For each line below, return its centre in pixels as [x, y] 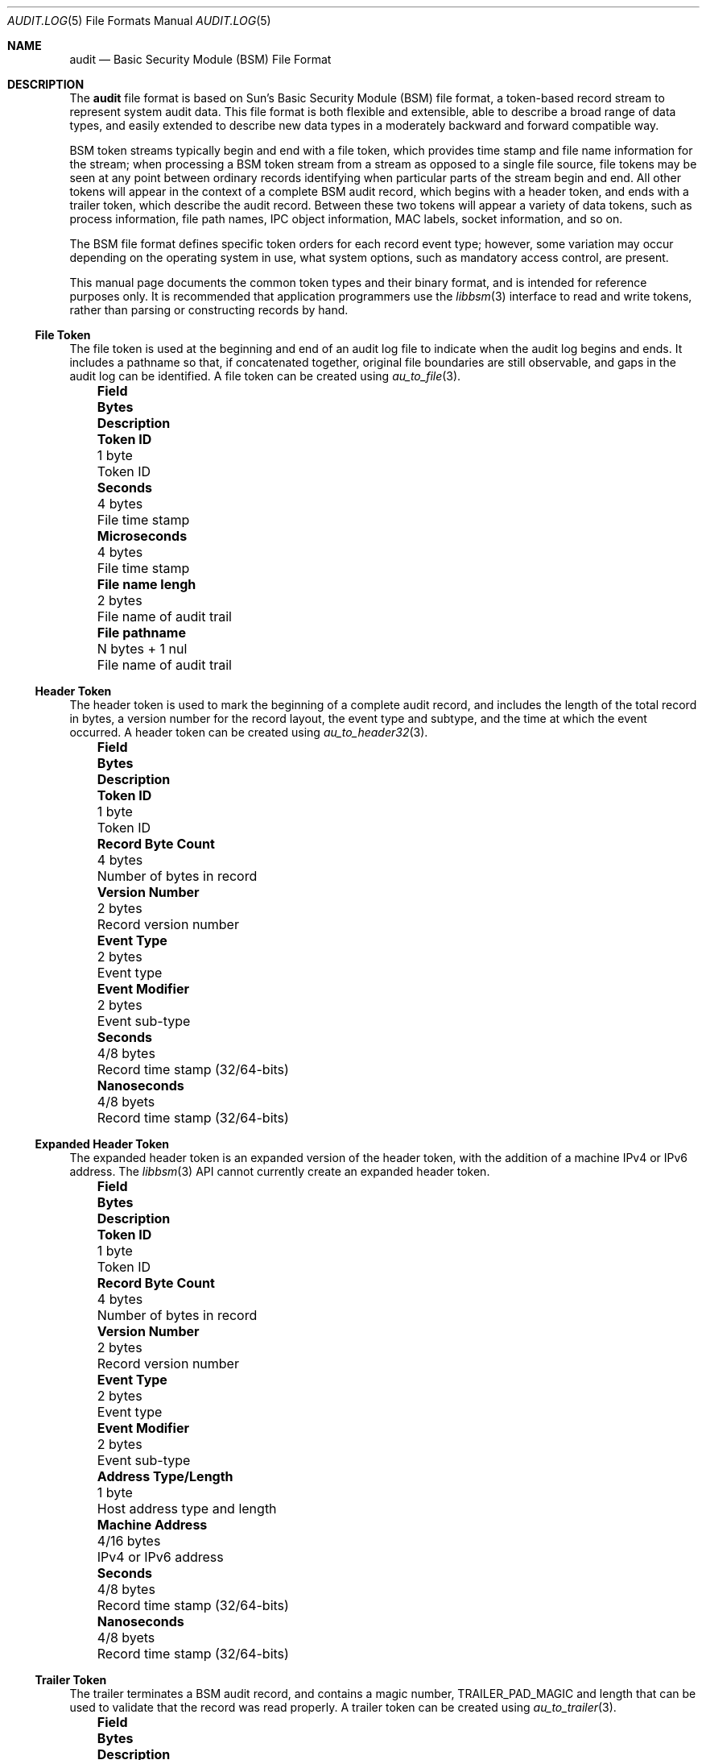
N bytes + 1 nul [142, 649]
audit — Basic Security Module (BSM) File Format [200, 59]
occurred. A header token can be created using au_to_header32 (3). [249, 732]
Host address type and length [187, 1509]
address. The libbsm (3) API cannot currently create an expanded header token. [280, 1171]
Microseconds [142, 536]
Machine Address [152, 1525]
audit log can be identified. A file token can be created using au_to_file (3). [265, 376]
